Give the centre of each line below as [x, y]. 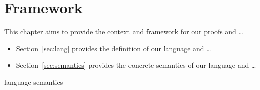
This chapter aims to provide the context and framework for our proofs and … [124, 32]
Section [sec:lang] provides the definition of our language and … [113, 48]
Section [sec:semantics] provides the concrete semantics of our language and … [136, 65]
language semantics [34, 81]
